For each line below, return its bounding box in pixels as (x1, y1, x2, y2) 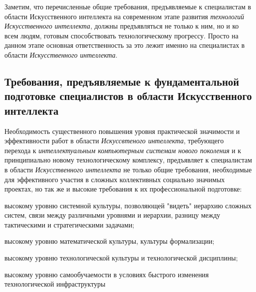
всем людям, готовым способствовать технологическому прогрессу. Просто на (4, 30, 239, 40)
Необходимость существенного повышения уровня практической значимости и (4, 126, 240, 136)
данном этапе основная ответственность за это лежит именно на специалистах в (4, 40, 245, 50)
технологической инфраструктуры (4, 279, 106, 289)
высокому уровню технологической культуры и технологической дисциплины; (4, 253, 238, 263)
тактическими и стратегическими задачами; (4, 219, 135, 229)
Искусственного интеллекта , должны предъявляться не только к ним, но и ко (4, 21, 239, 31)
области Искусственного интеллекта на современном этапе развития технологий (4, 11, 244, 21)
